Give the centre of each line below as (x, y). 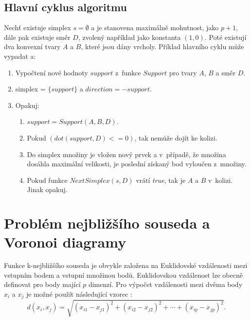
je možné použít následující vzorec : (79, 294)
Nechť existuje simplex (37, 27)
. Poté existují (225, 37)
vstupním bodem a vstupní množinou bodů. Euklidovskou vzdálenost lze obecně (123, 275)
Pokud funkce (47, 180)
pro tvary (183, 72)
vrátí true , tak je (161, 180)
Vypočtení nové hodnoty (52, 72)
